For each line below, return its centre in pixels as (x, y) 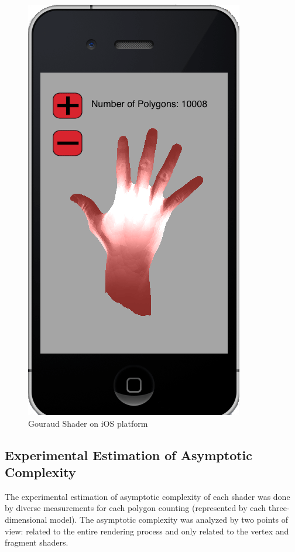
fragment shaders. (37, 542)
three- (279, 508)
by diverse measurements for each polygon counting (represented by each (136, 508)
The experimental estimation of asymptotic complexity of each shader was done (147, 496)
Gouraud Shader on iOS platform (88, 423)
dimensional (26, 519)
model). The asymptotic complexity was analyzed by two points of (169, 519)
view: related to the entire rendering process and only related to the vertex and (147, 531)
